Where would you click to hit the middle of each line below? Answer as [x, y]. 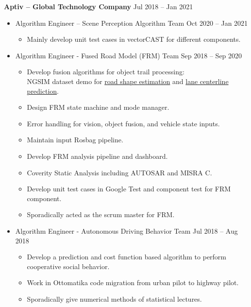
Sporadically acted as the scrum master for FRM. [101, 214]
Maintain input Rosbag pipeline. [75, 140]
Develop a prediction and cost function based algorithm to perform [127, 257]
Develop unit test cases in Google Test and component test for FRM [129, 189]
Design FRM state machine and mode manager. [98, 107]
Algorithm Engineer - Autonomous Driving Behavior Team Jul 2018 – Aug [126, 230]
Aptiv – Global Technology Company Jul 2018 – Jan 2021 [99, 6]
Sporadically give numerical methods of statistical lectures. [114, 298]
